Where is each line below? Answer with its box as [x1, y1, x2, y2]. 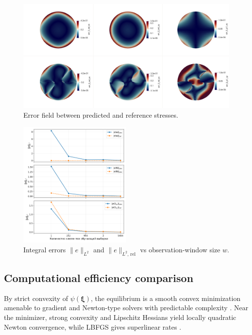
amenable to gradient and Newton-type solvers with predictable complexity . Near [4, 302, 249, 313]
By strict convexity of [4, 293, 68, 303]
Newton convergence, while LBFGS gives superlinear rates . [4, 321, 182, 332]
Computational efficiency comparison [4, 270, 194, 285]
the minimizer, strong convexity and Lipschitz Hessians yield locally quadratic [4, 312, 236, 322]
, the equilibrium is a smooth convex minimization [91, 293, 241, 303]
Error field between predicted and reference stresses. [23, 110, 178, 120]
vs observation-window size [140, 244, 220, 254]
